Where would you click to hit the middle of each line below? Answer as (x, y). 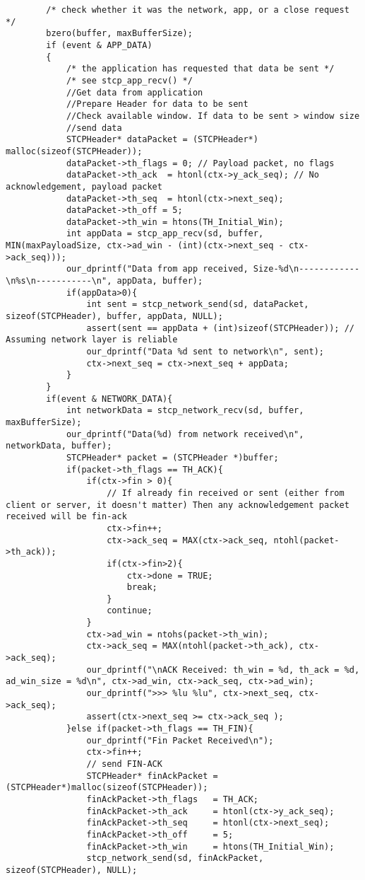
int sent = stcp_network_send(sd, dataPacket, (198, 305)
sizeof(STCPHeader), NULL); (72, 870)
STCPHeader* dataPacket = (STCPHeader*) (162, 140)
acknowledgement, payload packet (84, 186)
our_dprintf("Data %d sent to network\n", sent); (205, 352)
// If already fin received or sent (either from (226, 493)
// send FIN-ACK (124, 764)
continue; (130, 611)
